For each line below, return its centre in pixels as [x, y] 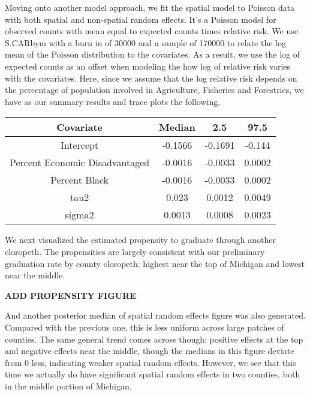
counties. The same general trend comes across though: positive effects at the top [154, 339]
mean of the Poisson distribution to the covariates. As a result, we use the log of [152, 54]
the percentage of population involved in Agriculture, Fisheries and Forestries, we [154, 90]
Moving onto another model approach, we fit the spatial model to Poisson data [150, 7]
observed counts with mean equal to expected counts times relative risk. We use [151, 31]
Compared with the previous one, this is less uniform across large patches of [145, 327]
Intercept [80, 145]
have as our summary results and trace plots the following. [113, 101]
